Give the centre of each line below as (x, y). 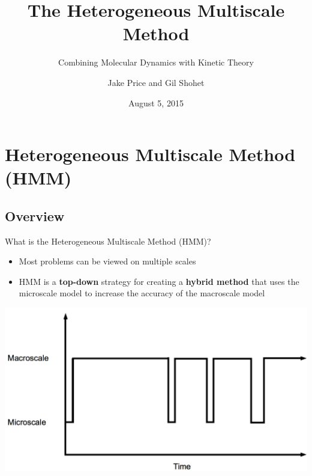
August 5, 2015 (156, 102)
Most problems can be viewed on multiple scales (107, 261)
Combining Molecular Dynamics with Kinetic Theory (156, 62)
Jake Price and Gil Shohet (156, 82)
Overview (35, 215)
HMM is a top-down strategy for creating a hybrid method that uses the (159, 281)
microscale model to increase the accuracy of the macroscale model (142, 293)
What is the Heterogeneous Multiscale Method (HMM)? (108, 241)
